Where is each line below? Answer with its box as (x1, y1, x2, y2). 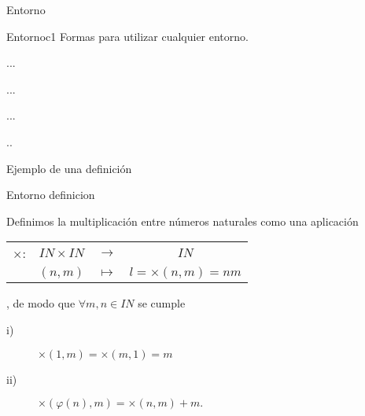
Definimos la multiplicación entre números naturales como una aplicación (6, 212, 359, 229)
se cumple (138, 295, 186, 311)
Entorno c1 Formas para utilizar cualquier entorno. (6, 28, 249, 44)
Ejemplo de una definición (6, 160, 132, 176)
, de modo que (6, 295, 76, 311)
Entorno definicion (6, 186, 95, 203)
